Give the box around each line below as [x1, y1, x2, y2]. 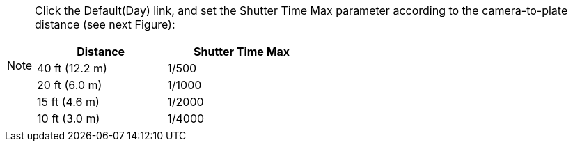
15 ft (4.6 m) [37, 95, 100, 109]
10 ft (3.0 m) [37, 111, 100, 125]
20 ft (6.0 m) [37, 78, 102, 92]
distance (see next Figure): [35, 17, 175, 31]
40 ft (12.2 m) [37, 61, 107, 75]
